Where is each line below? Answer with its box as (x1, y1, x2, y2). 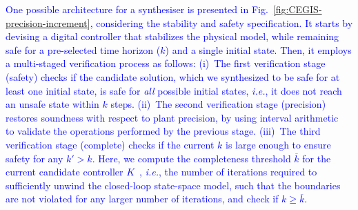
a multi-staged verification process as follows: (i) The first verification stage (6, 56, 326, 70)
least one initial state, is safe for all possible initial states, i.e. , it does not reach (6, 83, 342, 97)
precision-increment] (6, 15, 90, 30)
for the (302, 151, 331, 165)
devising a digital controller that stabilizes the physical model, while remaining (6, 29, 339, 44)
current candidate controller (6, 164, 123, 179)
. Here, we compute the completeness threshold (92, 151, 291, 165)
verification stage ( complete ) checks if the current (6, 137, 215, 151)
